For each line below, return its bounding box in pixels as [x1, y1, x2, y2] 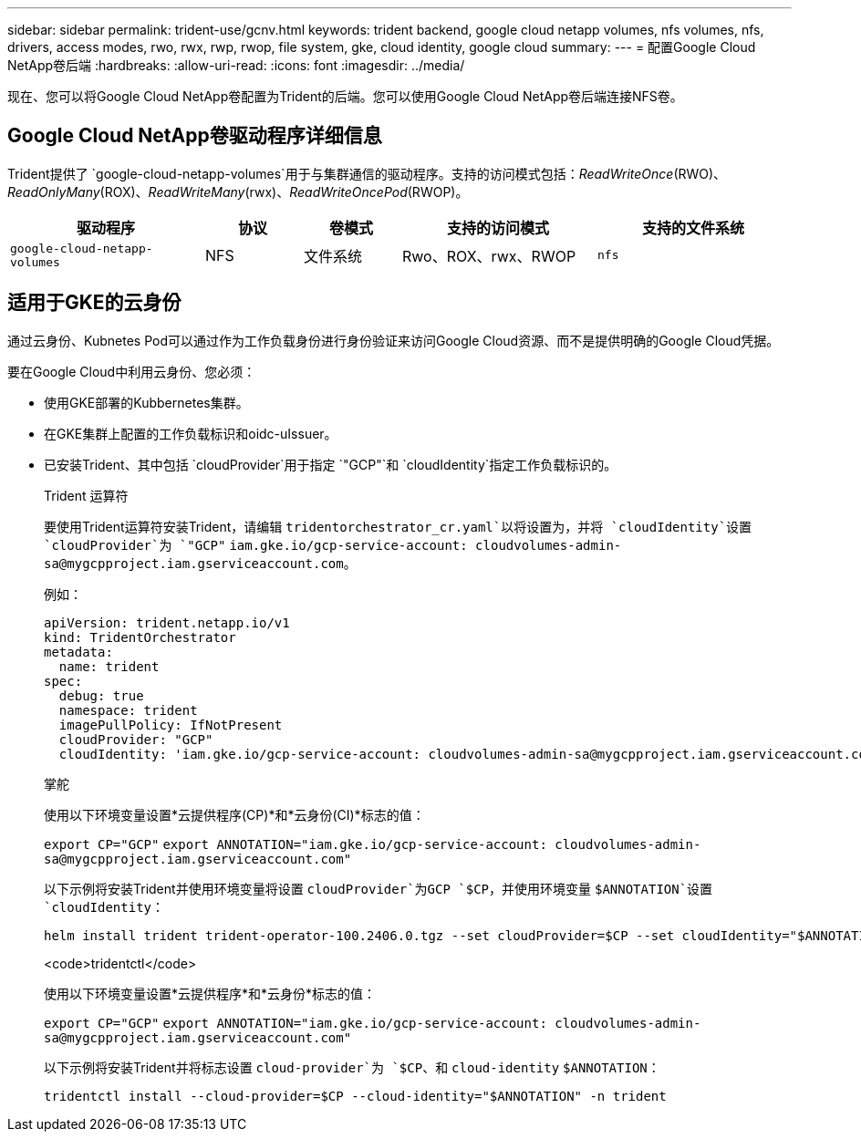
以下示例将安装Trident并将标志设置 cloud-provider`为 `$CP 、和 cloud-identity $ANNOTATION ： [44, 1059, 660, 1075]
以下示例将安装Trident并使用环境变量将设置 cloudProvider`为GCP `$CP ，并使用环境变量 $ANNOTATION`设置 [44, 880, 713, 896]
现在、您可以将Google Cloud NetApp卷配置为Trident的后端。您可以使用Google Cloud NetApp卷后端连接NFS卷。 [7, 88, 683, 104]
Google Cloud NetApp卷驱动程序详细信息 [7, 124, 382, 148]
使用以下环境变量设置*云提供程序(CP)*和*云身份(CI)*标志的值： [44, 806, 425, 823]
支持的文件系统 [641, 218, 744, 237]
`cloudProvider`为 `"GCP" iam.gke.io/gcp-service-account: [44, 537, 468, 553]
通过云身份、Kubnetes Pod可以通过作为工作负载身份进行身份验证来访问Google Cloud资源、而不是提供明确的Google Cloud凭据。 [7, 332, 780, 348]
